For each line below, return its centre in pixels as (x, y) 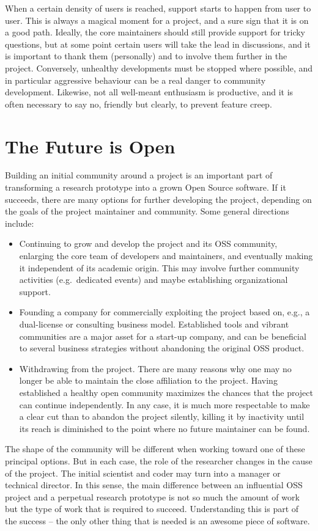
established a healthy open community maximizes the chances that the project (166, 392)
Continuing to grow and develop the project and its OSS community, (148, 244)
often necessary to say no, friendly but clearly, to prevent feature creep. (139, 104)
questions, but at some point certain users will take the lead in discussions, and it (158, 44)
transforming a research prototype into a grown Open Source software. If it (146, 187)
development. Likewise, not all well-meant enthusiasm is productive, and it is (149, 92)
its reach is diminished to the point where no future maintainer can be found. (165, 428)
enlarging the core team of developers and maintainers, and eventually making (166, 256)
